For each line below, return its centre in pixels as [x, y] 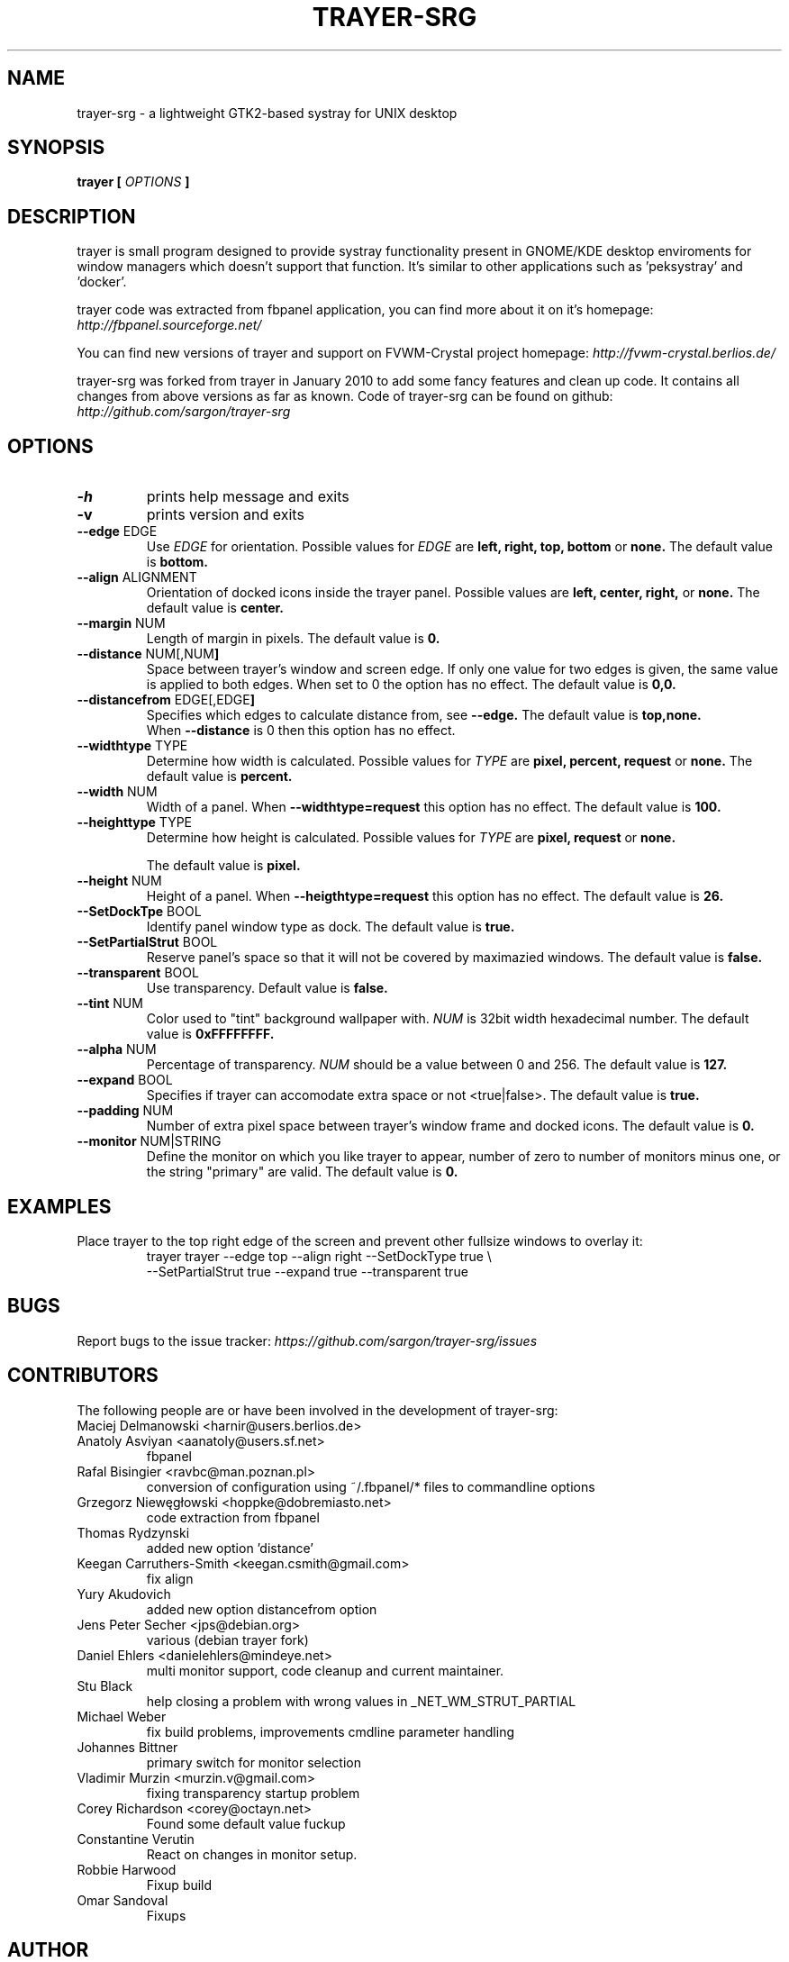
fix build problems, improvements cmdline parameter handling [331, 1731]
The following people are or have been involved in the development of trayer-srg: [317, 1410]
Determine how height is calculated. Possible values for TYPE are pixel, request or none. [411, 838]
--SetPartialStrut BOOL [147, 942]
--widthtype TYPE [132, 746]
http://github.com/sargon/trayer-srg [184, 412]
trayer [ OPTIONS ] [133, 182]
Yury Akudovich [124, 1594]
